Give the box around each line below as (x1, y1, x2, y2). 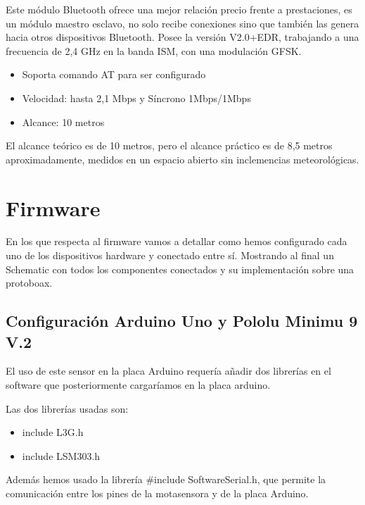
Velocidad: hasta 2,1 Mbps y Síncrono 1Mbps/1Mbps (22, 90, 251, 105)
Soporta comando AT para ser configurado (22, 67, 206, 82)
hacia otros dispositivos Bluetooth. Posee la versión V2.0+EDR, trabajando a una (6, 30, 359, 44)
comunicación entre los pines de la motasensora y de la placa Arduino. (6, 486, 309, 500)
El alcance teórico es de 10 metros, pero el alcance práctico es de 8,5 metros (6, 138, 333, 153)
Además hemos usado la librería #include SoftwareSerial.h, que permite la (6, 472, 326, 487)
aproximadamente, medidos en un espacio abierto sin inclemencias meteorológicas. (6, 151, 359, 166)
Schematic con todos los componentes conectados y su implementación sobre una (6, 261, 354, 276)
